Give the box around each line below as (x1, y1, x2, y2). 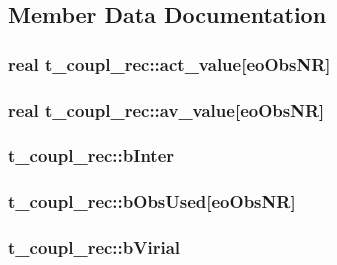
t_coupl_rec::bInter (8, 143, 175, 168)
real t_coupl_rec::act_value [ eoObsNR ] (8, 51, 331, 76)
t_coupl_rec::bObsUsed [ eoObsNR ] (8, 189, 296, 214)
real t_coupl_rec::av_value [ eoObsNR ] (8, 97, 325, 122)
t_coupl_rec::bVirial (8, 235, 181, 260)
